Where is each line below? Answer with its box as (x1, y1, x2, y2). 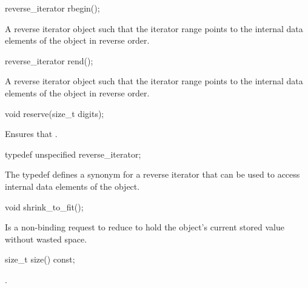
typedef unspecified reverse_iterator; (5, 147, 141, 160)
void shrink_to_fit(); (5, 200, 84, 213)
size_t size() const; (5, 253, 75, 266)
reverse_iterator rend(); (5, 54, 93, 67)
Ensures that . (5, 127, 58, 140)
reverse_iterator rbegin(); (5, 2, 100, 14)
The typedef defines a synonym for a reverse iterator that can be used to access (5, 168, 300, 181)
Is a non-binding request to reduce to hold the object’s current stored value (5, 221, 284, 233)
